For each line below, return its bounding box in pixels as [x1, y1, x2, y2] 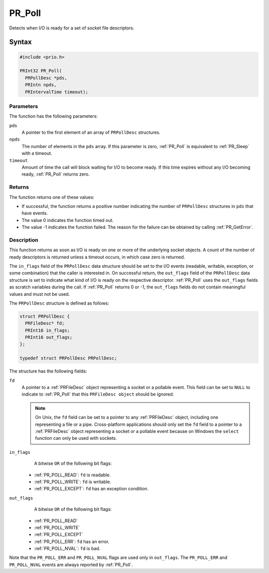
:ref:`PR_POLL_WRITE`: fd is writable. [34, 479, 112, 485]
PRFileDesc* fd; [25, 321, 65, 326]
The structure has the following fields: [9, 368, 87, 374]
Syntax [9, 38, 32, 46]
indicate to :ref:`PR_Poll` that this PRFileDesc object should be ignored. [21, 391, 174, 397]
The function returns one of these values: [9, 194, 95, 200]
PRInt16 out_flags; [25, 335, 73, 340]
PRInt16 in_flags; [25, 327, 70, 333]
